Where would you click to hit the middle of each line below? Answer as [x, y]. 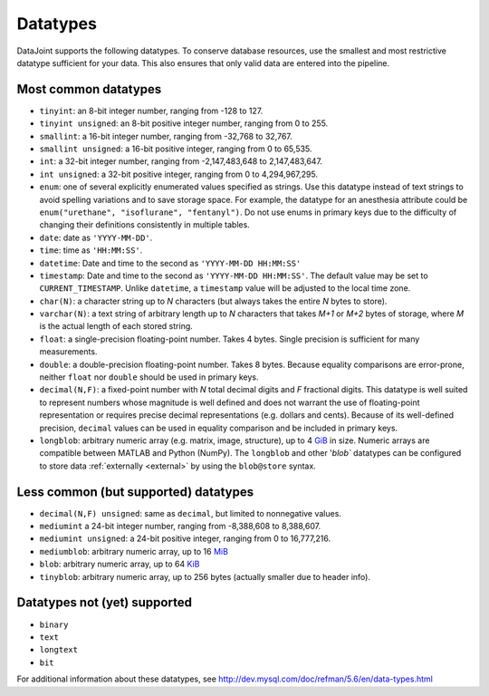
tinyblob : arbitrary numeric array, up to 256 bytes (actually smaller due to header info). [205, 576]
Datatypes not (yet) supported [104, 603]
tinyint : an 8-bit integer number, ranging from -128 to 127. [151, 111]
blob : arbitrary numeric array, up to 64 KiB [120, 564]
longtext [59, 650]
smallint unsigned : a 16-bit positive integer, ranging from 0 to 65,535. [176, 149]
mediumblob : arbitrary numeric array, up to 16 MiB [134, 551]
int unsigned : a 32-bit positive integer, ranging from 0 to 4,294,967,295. [179, 174]
